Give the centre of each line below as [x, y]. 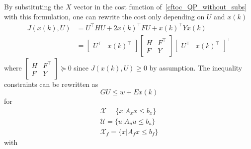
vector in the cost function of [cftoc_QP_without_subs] [160, 6]
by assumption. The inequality [196, 67]
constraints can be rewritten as [51, 84]
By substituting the [34, 6]
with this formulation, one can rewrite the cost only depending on [104, 16]
